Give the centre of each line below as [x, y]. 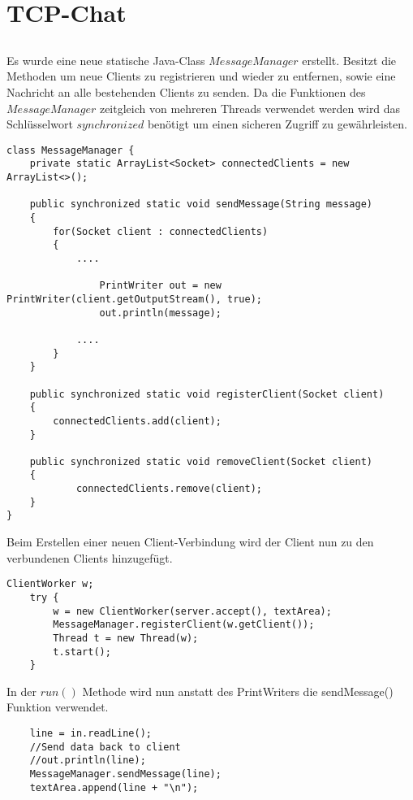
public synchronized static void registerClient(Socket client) [207, 394]
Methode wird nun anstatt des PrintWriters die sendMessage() [238, 691]
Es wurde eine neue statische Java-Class [106, 60]
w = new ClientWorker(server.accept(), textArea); [192, 611]
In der [22, 691]
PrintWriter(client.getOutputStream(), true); [134, 299]
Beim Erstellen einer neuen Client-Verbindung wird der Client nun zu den [190, 542]
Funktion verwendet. [58, 707]
